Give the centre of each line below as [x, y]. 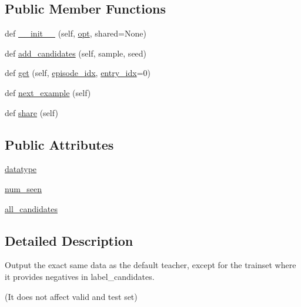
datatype [21, 169]
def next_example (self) [48, 92]
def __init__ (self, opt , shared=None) [76, 33]
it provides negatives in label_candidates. [80, 276]
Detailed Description [69, 240]
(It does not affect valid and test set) [71, 296]
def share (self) [31, 112]
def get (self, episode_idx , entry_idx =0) [78, 73]
